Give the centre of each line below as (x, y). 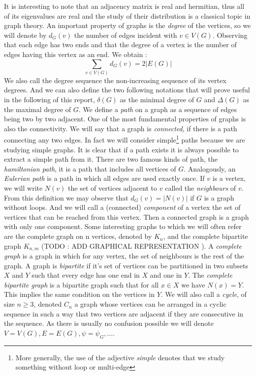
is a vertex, (229, 178)
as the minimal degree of (157, 100)
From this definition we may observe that (66, 197)
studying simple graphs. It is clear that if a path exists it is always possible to (121, 149)
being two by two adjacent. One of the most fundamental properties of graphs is (125, 119)
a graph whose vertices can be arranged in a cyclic (150, 304)
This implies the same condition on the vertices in (79, 294)
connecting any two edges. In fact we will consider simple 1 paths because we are (125, 139)
